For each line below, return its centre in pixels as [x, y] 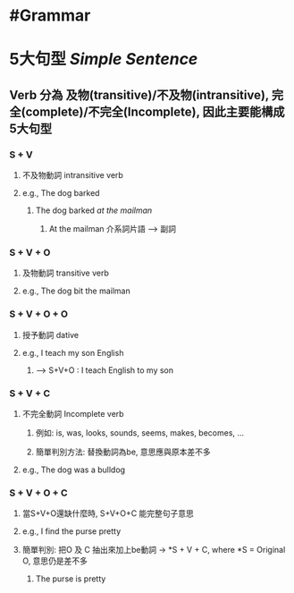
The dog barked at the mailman [94, 210]
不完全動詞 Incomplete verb [73, 413]
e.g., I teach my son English [73, 352]
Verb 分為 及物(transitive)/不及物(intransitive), [139, 95]
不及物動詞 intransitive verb [72, 175]
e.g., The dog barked [61, 193]
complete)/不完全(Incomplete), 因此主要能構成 [155, 111]
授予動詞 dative [50, 335]
